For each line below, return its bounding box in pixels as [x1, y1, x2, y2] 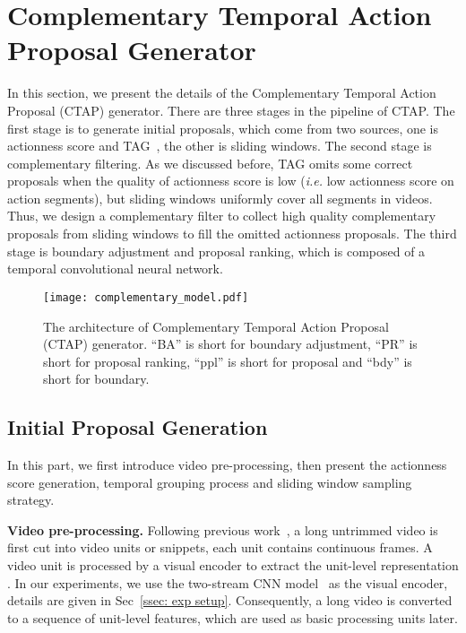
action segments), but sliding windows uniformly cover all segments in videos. [7, 188, 433, 207]
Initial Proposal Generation [7, 413, 268, 441]
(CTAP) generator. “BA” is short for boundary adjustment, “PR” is [43, 334, 418, 353]
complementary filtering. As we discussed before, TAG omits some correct [7, 153, 413, 172]
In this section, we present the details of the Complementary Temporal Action [7, 83, 436, 102]
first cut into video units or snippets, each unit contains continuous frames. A [7, 538, 433, 557]
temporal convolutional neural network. [7, 259, 223, 278]
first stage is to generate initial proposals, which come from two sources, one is [7, 118, 439, 137]
